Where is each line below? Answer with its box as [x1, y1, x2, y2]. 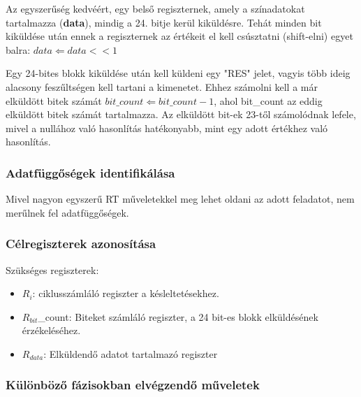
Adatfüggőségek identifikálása [6, 164, 175, 181]
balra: [6, 42, 31, 57]
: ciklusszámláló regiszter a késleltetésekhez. [32, 286, 219, 301]
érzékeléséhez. [22, 323, 81, 338]
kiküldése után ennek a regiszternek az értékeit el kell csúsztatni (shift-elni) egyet [6, 29, 353, 43]
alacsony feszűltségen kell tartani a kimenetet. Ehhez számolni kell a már [6, 79, 318, 94]
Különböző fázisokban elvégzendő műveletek [6, 376, 260, 394]
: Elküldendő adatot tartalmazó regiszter [43, 346, 218, 361]
